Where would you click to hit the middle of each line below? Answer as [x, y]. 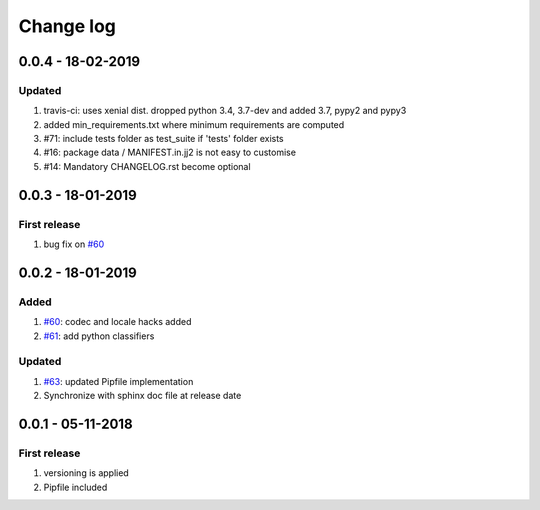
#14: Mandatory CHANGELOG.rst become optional [147, 166]
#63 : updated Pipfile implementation [118, 381]
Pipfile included [75, 487]
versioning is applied [86, 473]
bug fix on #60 [74, 244]
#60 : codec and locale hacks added [117, 322]
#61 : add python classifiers [99, 336]
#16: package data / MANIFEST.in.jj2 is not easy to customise [170, 152]
